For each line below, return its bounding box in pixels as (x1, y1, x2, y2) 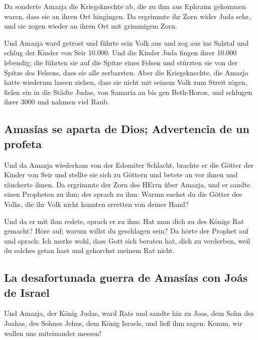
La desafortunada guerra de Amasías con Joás (4, 270, 248, 285)
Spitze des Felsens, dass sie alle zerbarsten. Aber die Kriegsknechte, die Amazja (4, 67, 248, 77)
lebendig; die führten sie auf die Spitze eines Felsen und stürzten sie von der (4, 57, 238, 67)
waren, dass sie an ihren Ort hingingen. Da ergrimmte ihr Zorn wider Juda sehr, (4, 11, 251, 21)
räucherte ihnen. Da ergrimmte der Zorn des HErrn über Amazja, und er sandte (4, 179, 250, 189)
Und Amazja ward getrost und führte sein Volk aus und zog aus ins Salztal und (4, 37, 249, 48)
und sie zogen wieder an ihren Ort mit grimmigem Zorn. (4, 21, 177, 31)
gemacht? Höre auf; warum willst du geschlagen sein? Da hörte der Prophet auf (4, 225, 248, 236)
